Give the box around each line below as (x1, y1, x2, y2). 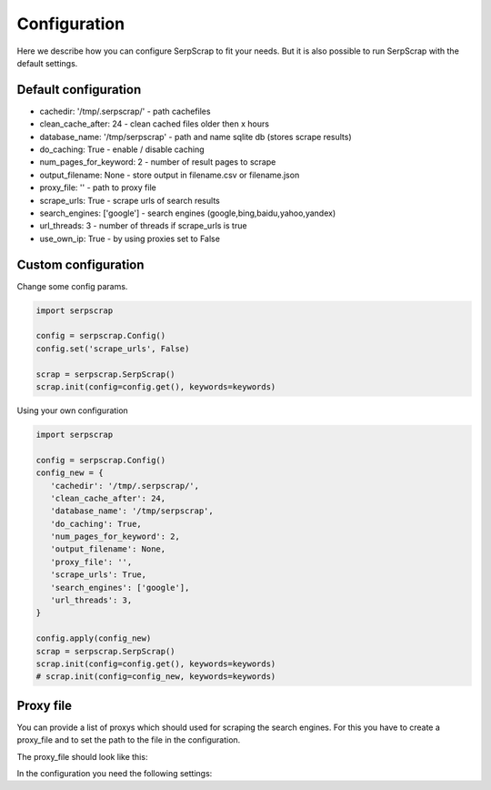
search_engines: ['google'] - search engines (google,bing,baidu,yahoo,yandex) (39, 208, 336, 218)
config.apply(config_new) (35, 633, 152, 643)
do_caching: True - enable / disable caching (39, 144, 205, 155)
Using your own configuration (16, 405, 129, 416)
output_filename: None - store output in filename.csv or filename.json (39, 169, 300, 180)
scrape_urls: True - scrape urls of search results (39, 195, 220, 206)
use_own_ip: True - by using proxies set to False (39, 233, 220, 244)
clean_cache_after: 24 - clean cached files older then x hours (39, 118, 270, 129)
